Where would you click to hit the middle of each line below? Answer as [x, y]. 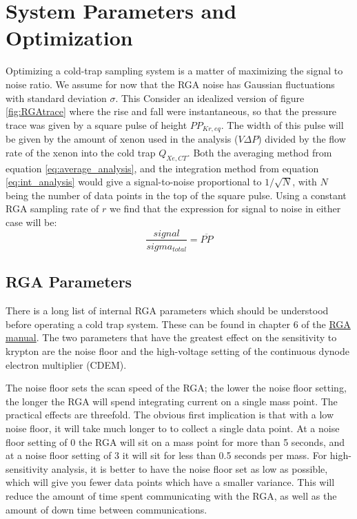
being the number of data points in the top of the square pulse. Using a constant [176, 195]
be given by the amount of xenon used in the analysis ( [122, 139]
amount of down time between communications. [106, 509]
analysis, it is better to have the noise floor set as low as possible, [190, 468]
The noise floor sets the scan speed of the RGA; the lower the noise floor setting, [176, 388]
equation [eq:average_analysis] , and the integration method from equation [162, 168]
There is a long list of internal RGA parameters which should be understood [167, 311]
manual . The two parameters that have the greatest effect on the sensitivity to [171, 337]
